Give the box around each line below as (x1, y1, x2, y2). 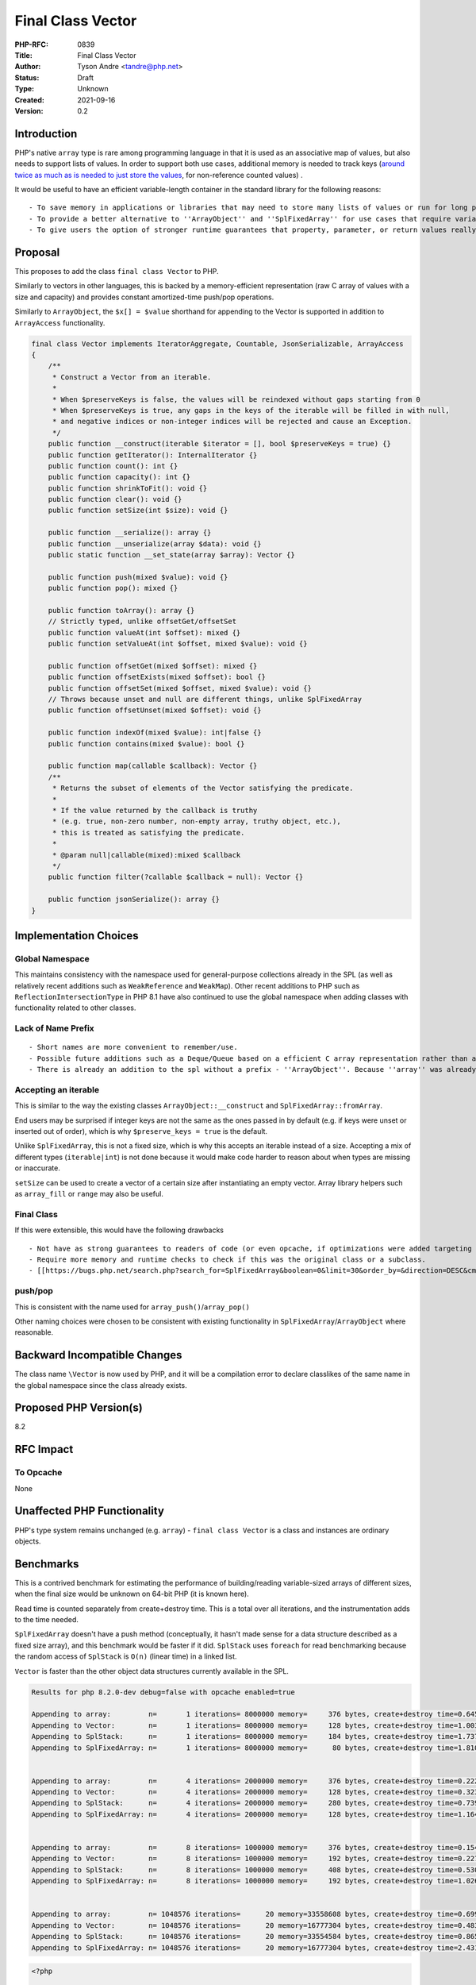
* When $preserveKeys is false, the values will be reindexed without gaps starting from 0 (52, 395, 420, 404)
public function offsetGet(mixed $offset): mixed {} (48, 661, 258, 670)
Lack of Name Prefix (14, 1023, 94, 1034)
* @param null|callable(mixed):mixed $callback (52, 850, 241, 859)
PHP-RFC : (14, 40, 49, 49)
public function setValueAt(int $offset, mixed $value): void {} (48, 639, 308, 649)
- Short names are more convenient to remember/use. (29, 1043, 238, 1052)
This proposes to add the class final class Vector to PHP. (14, 267, 219, 276)
